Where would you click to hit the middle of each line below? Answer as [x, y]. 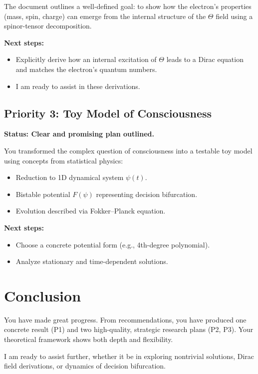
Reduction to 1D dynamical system [70, 177]
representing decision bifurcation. [147, 194]
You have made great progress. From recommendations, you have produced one [125, 319]
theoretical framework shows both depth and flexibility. [89, 339]
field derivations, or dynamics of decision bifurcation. [85, 366]
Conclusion [43, 295]
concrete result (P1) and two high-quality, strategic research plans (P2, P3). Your [129, 329]
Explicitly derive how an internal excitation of [86, 59]
